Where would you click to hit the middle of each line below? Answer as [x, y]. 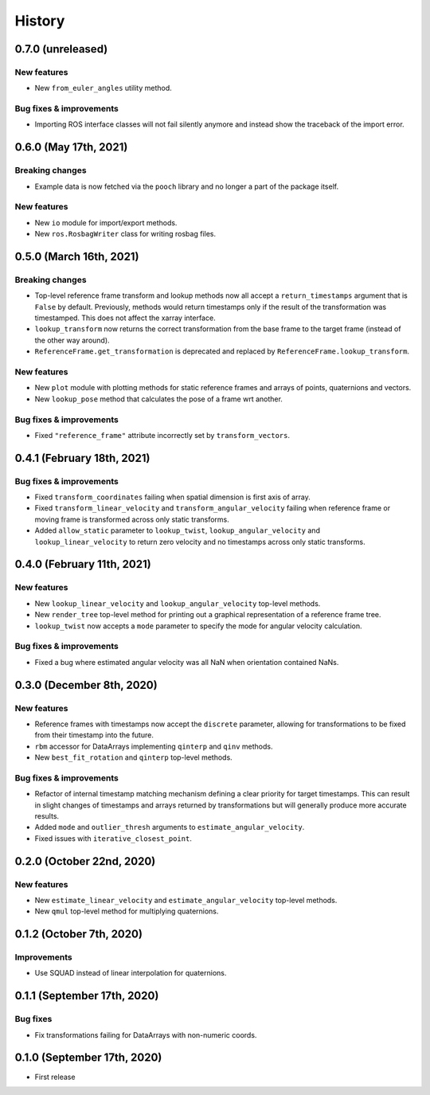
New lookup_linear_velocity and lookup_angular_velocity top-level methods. [178, 603]
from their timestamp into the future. [94, 735]
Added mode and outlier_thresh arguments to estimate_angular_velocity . [170, 827]
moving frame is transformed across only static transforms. [132, 519]
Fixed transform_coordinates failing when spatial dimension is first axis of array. [172, 497]
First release [55, 1077]
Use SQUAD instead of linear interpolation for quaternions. [131, 973]
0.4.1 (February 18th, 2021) [82, 458]
